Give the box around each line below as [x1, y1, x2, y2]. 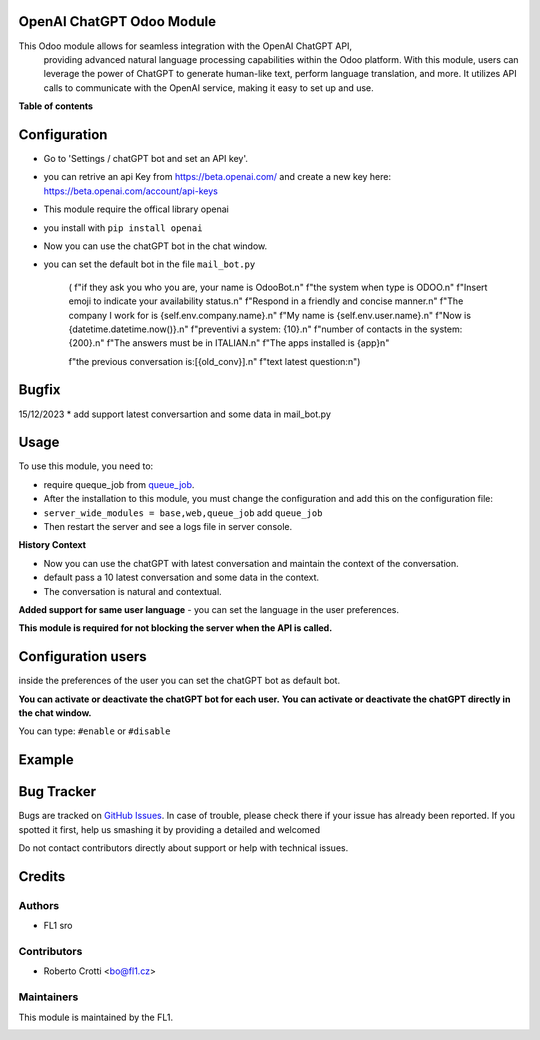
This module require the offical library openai [43, 203, 229, 215]
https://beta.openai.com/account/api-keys [43, 185, 219, 197]
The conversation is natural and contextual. [43, 585, 222, 597]
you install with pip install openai [43, 221, 203, 234]
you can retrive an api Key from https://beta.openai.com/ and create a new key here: [43, 171, 392, 183]
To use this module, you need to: [18, 460, 154, 472]
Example [18, 751, 74, 769]
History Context [18, 539, 87, 551]
